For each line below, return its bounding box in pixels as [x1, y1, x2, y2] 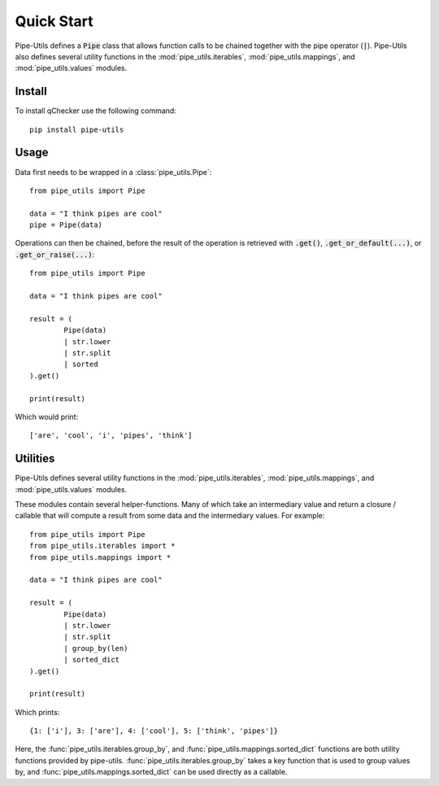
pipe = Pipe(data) [29, 221, 103, 229]
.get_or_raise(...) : [15, 249, 95, 260]
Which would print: [15, 412, 79, 421]
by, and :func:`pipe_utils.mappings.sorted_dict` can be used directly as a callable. [15, 767, 288, 777]
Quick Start [15, 12, 93, 30]
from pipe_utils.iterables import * [29, 541, 176, 551]
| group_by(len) [63, 644, 128, 653]
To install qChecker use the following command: [15, 106, 176, 116]
